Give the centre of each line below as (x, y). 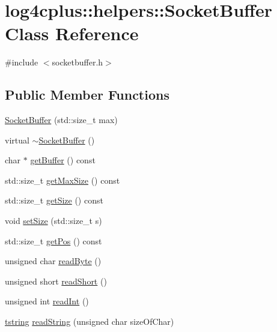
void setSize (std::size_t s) (53, 221)
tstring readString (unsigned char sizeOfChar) (90, 321)
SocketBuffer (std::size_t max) (61, 120)
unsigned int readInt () (47, 301)
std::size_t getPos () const (53, 240)
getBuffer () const (63, 160)
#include (22, 62)
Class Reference (72, 33)
